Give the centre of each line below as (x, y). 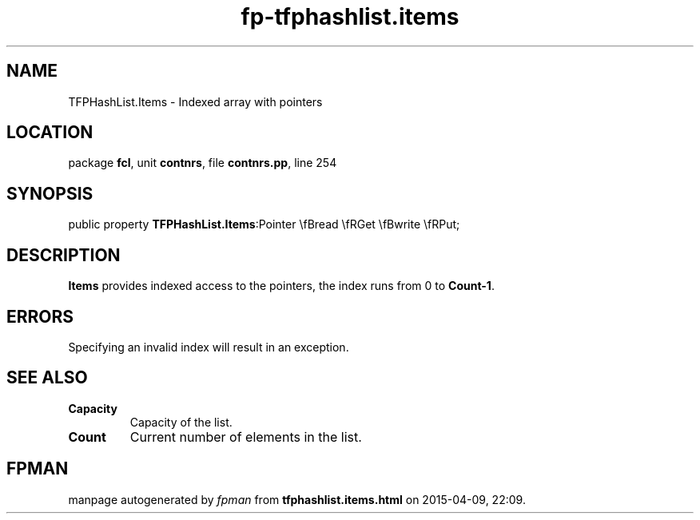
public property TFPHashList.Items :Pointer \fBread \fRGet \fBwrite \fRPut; (264, 224)
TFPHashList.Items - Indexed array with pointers (195, 101)
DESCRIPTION (64, 255)
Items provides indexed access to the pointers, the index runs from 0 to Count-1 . (281, 286)
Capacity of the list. (181, 422)
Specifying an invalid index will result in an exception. (209, 347)
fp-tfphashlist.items (350, 17)
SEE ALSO (47, 378)
